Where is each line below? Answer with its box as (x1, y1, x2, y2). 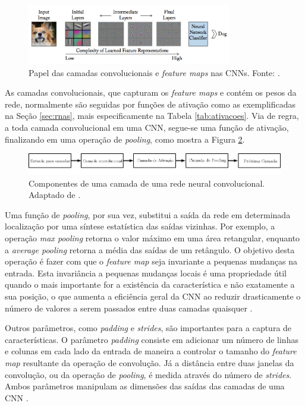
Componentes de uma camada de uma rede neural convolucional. (29, 177, 265, 189)
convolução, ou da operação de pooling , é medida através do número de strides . (5, 368, 292, 380)
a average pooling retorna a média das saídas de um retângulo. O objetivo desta (5, 243, 295, 256)
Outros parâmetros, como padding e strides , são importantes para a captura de (5, 322, 292, 334)
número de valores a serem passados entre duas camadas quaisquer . (5, 301, 253, 314)
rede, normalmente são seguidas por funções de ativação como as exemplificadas (5, 97, 295, 110)
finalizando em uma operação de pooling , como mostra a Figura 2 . (5, 133, 245, 145)
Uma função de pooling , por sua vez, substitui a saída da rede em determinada (5, 208, 291, 221)
